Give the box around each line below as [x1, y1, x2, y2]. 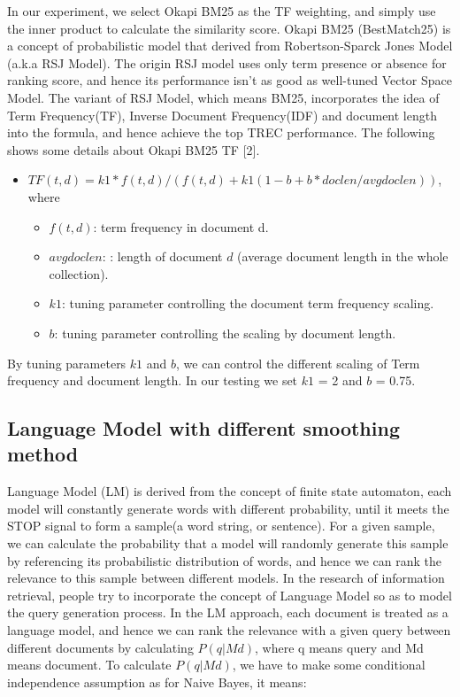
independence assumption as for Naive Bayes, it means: [7, 672, 307, 691]
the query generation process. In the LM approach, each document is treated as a [7, 603, 448, 622]
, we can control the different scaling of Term [176, 353, 420, 372]
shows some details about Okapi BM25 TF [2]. [7, 140, 260, 159]
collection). [49, 264, 109, 283]
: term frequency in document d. [93, 217, 269, 236]
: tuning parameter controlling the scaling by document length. [54, 323, 396, 342]
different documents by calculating [7, 638, 194, 656]
